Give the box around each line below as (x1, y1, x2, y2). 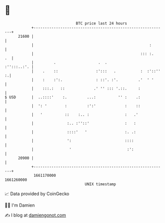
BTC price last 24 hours (76, 21, 127, 26)
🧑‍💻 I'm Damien (4, 202, 35, 208)
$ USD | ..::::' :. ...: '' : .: (4, 94, 141, 100)
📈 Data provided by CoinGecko (4, 191, 70, 197)
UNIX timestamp (84, 181, 116, 187)
